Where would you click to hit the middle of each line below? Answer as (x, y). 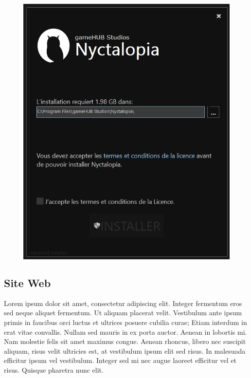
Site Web (27, 282)
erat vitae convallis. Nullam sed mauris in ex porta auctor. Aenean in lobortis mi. (125, 332)
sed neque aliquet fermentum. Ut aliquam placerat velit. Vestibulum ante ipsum (123, 313)
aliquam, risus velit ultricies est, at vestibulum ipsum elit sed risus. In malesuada (125, 351)
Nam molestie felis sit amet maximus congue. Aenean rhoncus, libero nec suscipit (125, 341)
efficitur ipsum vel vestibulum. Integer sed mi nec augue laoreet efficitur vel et (120, 360)
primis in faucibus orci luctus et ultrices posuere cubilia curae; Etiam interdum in (125, 322)
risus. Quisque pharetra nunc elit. (54, 369)
